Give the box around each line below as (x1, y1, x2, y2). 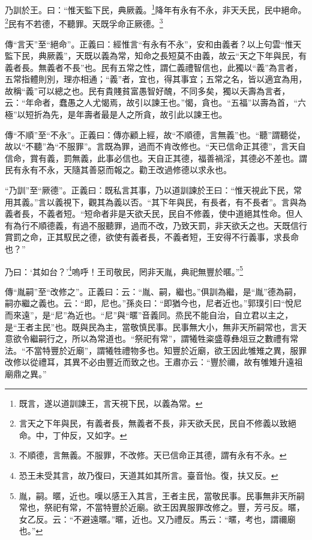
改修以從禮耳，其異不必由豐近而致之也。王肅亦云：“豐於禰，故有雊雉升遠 (5, 356, 295, 368)
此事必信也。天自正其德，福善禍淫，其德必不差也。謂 (97, 151, 307, 164)
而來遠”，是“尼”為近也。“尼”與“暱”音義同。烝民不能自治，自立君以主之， (5, 309, 293, 321)
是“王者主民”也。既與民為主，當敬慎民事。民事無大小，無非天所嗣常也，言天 (5, 320, 307, 333)
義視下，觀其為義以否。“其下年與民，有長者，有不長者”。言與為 (55, 195, 307, 208)
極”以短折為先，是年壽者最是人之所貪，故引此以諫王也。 (5, 108, 227, 121)
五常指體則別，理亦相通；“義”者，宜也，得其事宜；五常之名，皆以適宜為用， (5, 73, 307, 85)
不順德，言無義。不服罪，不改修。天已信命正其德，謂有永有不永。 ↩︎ (19, 449, 287, 461)
